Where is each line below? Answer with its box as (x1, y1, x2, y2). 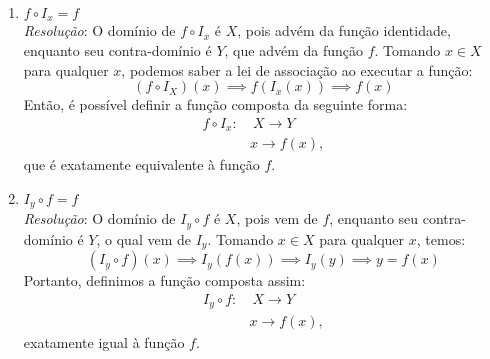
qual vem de (116, 228, 191, 249)
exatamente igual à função (23, 332, 185, 353)
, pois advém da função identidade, (237, 20, 451, 41)
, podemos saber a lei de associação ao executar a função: (121, 59, 473, 80)
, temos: (416, 228, 466, 249)
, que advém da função (224, 40, 364, 61)
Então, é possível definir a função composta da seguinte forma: (23, 94, 408, 115)
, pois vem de (236, 208, 318, 229)
